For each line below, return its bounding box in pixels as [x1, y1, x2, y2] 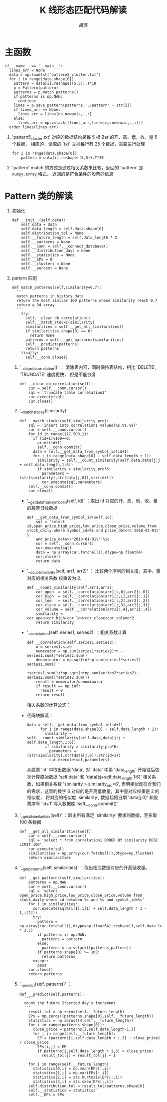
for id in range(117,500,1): [28, 432, 89, 437]
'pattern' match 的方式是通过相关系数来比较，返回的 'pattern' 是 [11, 165, 144, 171]
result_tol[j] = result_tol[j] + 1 [41, 1053, 116, 1058]
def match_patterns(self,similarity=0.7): [11, 285, 102, 290]
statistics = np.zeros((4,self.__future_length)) [28, 1018, 134, 1023]
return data [36, 558, 61, 563]
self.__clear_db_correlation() [25, 315, 91, 321]
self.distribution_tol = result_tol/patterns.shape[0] [28, 1084, 145, 1089]
